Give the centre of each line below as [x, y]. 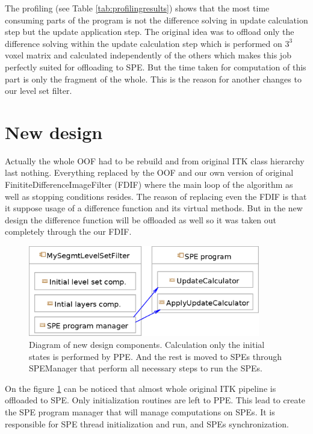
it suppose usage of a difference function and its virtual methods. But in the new [154, 208]
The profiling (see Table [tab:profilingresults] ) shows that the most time [137, 8]
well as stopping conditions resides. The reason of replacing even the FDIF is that [156, 196]
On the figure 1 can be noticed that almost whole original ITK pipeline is [141, 388]
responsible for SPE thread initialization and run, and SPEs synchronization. [147, 423]
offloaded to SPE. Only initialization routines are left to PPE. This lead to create [155, 400]
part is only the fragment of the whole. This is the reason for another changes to [153, 79]
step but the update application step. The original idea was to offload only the [150, 32]
